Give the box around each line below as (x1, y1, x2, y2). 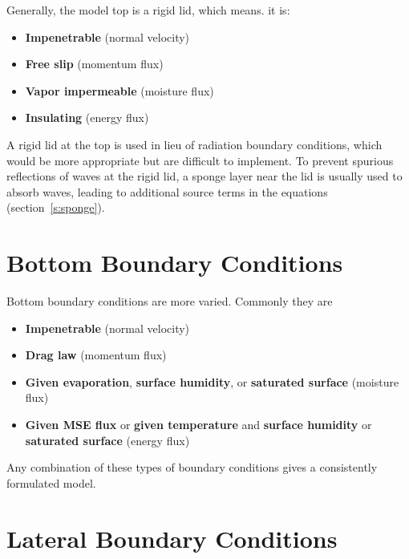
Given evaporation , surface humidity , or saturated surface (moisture (25, 373, 399, 390)
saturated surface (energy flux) (25, 431, 190, 448)
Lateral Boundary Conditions (6, 521, 338, 554)
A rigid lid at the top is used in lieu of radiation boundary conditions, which (6, 136, 383, 152)
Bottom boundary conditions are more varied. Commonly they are (6, 293, 333, 310)
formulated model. (6, 474, 96, 491)
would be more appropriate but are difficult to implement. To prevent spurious (6, 152, 394, 168)
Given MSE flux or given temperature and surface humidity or (25, 416, 372, 433)
